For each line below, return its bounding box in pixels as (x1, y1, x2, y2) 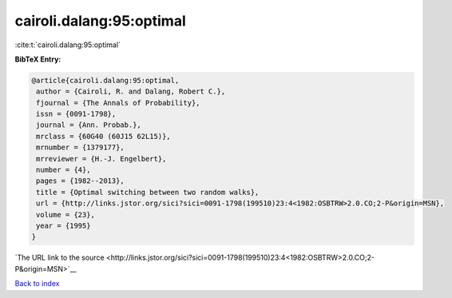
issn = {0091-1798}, (36, 109, 117, 119)
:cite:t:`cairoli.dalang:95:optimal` (14, 40, 121, 50)
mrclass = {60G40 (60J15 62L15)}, (36, 132, 171, 141)
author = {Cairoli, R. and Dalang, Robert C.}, (36, 87, 226, 96)
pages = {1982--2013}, (36, 177, 125, 185)
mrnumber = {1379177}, (36, 143, 125, 152)
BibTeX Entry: (14, 54, 61, 64)
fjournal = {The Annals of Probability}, (36, 98, 200, 107)
